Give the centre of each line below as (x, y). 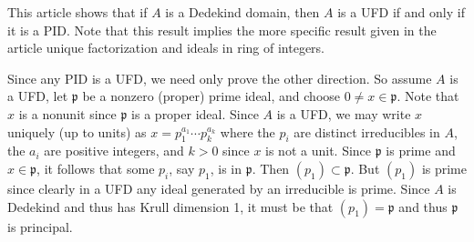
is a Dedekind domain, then (242, 12)
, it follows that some (96, 168)
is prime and (421, 151)
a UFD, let (38, 96)
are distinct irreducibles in (367, 131)
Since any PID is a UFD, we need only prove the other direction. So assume (220, 78)
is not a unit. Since (319, 151)
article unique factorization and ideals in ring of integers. (166, 48)
